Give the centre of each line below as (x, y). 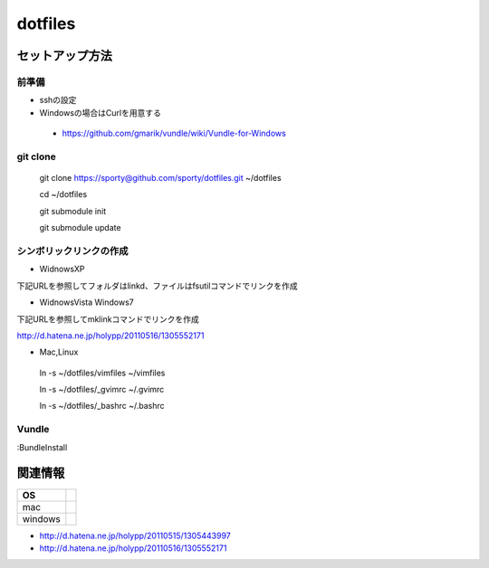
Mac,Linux (59, 352)
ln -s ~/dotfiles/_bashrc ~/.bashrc (102, 406)
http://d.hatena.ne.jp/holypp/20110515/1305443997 (135, 535)
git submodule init (73, 211)
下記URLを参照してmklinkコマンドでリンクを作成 (108, 319)
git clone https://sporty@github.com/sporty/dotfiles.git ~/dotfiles (160, 178)
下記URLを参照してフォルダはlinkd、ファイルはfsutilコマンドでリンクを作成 (157, 286)
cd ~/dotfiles (63, 194)
